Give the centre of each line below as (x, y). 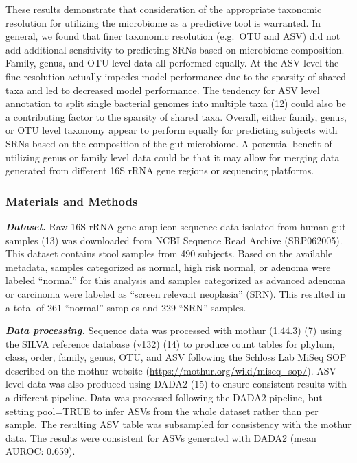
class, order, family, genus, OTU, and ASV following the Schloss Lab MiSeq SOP (176, 357)
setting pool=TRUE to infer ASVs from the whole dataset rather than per (162, 411)
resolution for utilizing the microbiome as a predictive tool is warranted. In (163, 22)
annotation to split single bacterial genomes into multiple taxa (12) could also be (176, 103)
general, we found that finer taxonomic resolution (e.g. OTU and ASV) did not (173, 36)
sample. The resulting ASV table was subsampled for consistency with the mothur (178, 424)
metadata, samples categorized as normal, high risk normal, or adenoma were (168, 266)
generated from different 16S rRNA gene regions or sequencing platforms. (160, 170)
